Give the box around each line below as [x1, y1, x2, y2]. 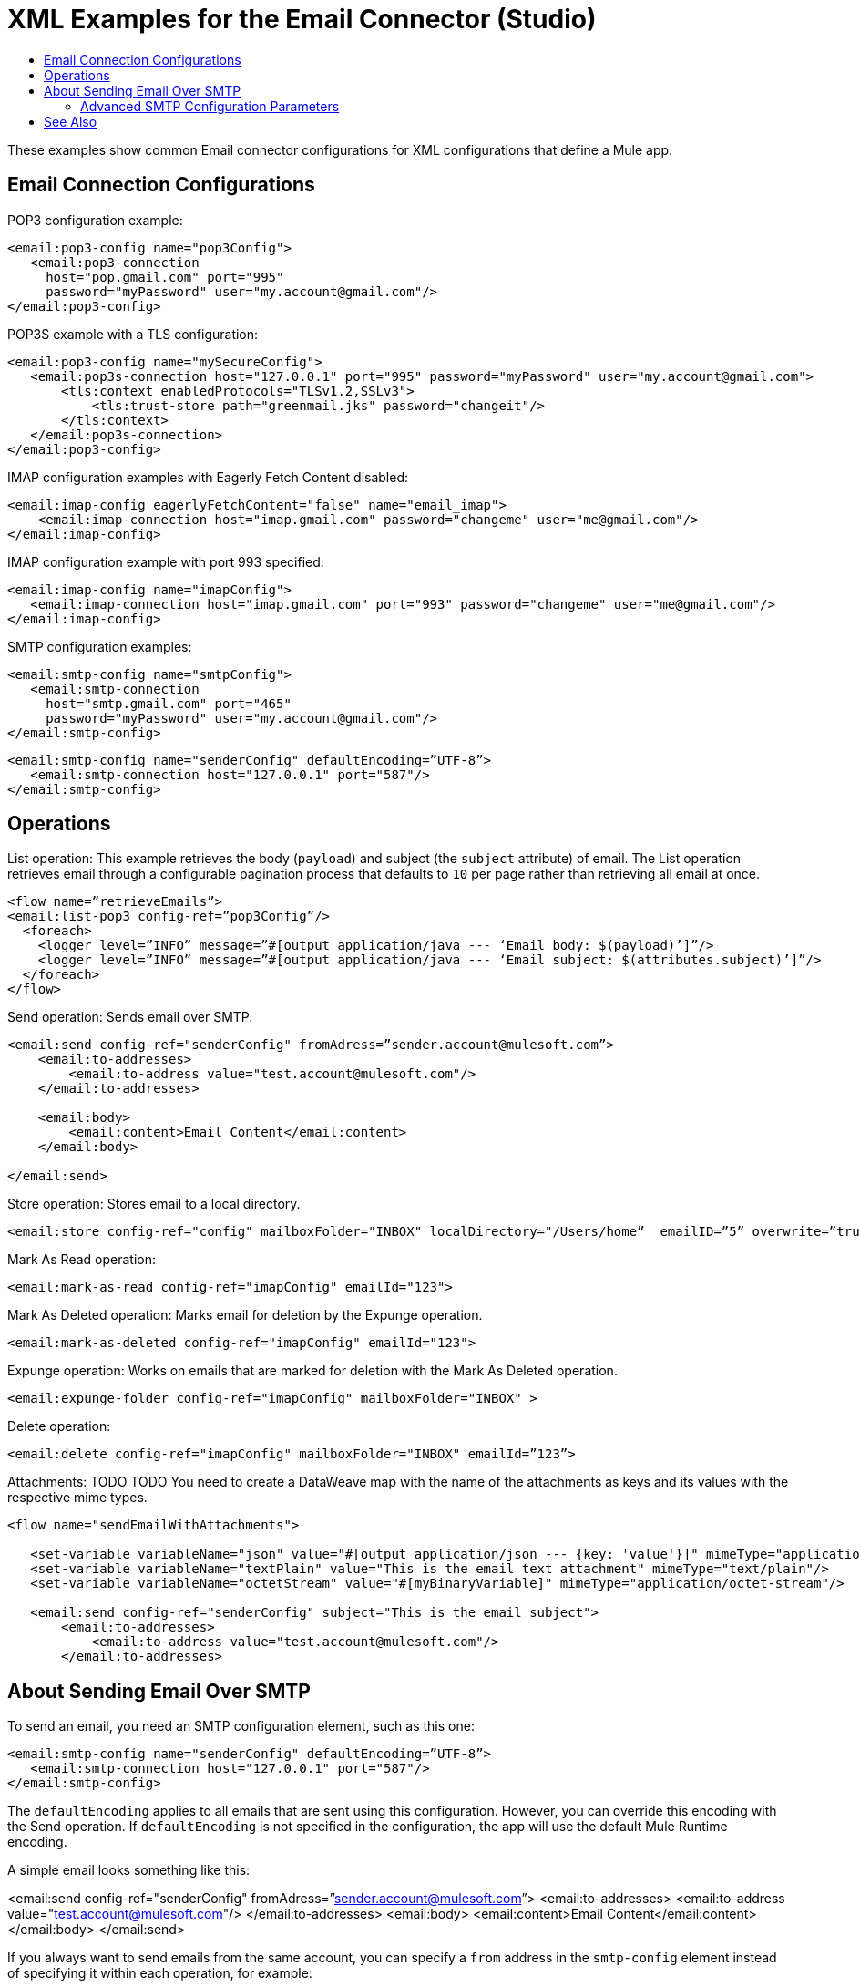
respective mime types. [7, 1489, 148, 1506]
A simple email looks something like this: [7, 1862, 251, 1879]
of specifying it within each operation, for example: [7, 1965, 312, 1982]
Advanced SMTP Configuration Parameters [80, 98, 340, 114]
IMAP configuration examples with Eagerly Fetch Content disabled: [7, 468, 409, 485]
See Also [44, 113, 97, 129]
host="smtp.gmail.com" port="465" [46, 695, 292, 711]
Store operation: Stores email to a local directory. [7, 1196, 301, 1212]
